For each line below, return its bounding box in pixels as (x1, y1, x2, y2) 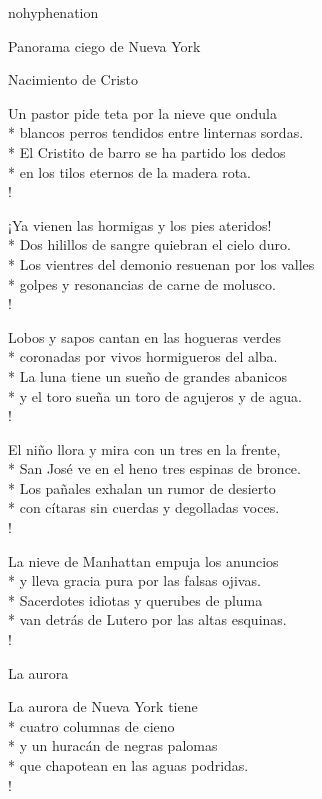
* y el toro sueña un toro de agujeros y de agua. (8, 385, 302, 406)
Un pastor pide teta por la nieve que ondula (8, 102, 277, 123)
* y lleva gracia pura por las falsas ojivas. (8, 570, 261, 591)
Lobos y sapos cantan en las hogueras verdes (8, 326, 281, 347)
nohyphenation (8, 2, 99, 22)
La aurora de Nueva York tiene (8, 696, 198, 717)
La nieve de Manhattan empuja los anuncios (8, 550, 279, 571)
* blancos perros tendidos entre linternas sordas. (8, 122, 304, 143)
